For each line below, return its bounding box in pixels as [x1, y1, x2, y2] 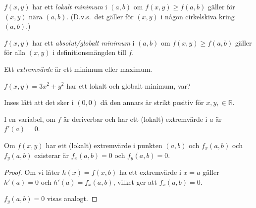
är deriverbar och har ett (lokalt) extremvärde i [63, 113, 207, 124]
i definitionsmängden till [52, 47, 126, 57]
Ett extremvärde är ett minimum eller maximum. [4, 63, 153, 74]
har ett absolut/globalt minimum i [32, 37, 135, 48]
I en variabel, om [4, 113, 55, 124]
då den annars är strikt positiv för [100, 97, 204, 107]
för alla [4, 47, 26, 57]
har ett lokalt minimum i [32, 1, 107, 11]
